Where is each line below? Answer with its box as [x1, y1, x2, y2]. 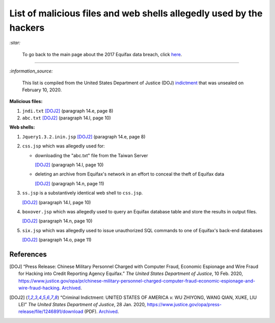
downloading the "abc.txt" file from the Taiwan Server [35, 152, 148, 158]
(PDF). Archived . [84, 309, 119, 315]
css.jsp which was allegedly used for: [22, 143, 105, 149]
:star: [9, 40, 20, 46]
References [9, 250, 47, 259]
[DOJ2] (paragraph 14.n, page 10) [22, 218, 93, 224]
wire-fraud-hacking [18, 285, 60, 291]
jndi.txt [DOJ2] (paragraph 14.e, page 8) [22, 108, 114, 114]
